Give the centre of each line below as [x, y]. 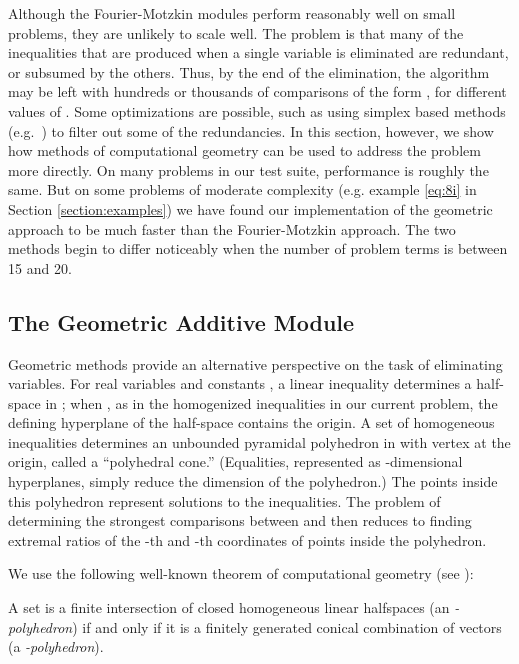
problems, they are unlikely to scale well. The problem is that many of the [236, 32]
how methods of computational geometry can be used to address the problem [244, 150]
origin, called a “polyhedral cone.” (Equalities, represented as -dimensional [235, 461]
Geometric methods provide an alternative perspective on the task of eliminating [255, 363]
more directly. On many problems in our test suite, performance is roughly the [248, 169]
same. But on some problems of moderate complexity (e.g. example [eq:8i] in [242, 189]
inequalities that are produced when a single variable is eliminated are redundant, [258, 52]
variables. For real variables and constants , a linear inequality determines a [240, 383]
